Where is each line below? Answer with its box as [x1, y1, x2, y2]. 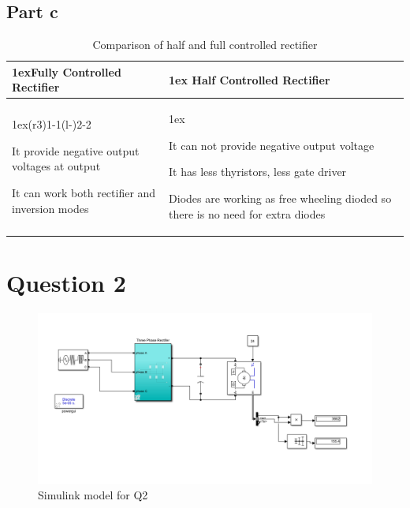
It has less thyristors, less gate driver [169, 163, 347, 180]
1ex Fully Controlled [12, 63, 121, 80]
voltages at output [12, 158, 101, 174]
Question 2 [6, 266, 126, 298]
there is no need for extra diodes [169, 205, 326, 222]
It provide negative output [12, 142, 140, 159]
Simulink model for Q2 [38, 487, 148, 503]
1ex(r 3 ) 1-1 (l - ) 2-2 [12, 116, 91, 133]
